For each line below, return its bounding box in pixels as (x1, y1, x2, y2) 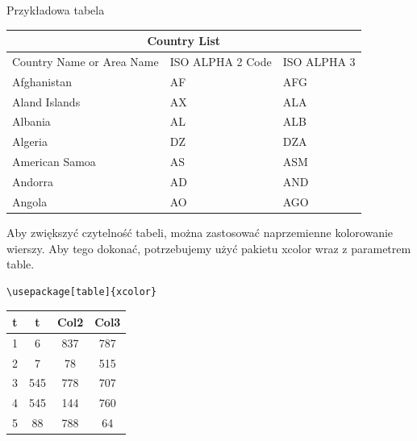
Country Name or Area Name (12, 52, 159, 69)
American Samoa (12, 153, 96, 170)
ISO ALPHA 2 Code (169, 52, 272, 69)
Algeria (12, 133, 48, 150)
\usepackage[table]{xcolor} (6, 285, 157, 297)
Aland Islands (12, 93, 81, 110)
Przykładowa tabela (6, 2, 105, 18)
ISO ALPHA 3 (282, 52, 356, 69)
